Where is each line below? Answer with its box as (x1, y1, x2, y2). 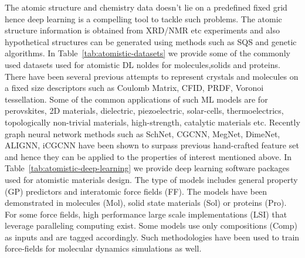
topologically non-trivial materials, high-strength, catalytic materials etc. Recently (5, 116, 300, 128)
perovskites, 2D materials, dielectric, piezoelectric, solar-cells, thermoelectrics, (5, 104, 284, 117)
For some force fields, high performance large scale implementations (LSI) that (5, 208, 287, 220)
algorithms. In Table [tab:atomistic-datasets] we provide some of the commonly (5, 47, 290, 59)
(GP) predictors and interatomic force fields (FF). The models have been (5, 185, 267, 197)
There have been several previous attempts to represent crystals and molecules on (5, 70, 299, 82)
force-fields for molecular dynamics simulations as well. (5, 242, 202, 254)
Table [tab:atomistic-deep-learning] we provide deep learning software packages (5, 162, 290, 174)
